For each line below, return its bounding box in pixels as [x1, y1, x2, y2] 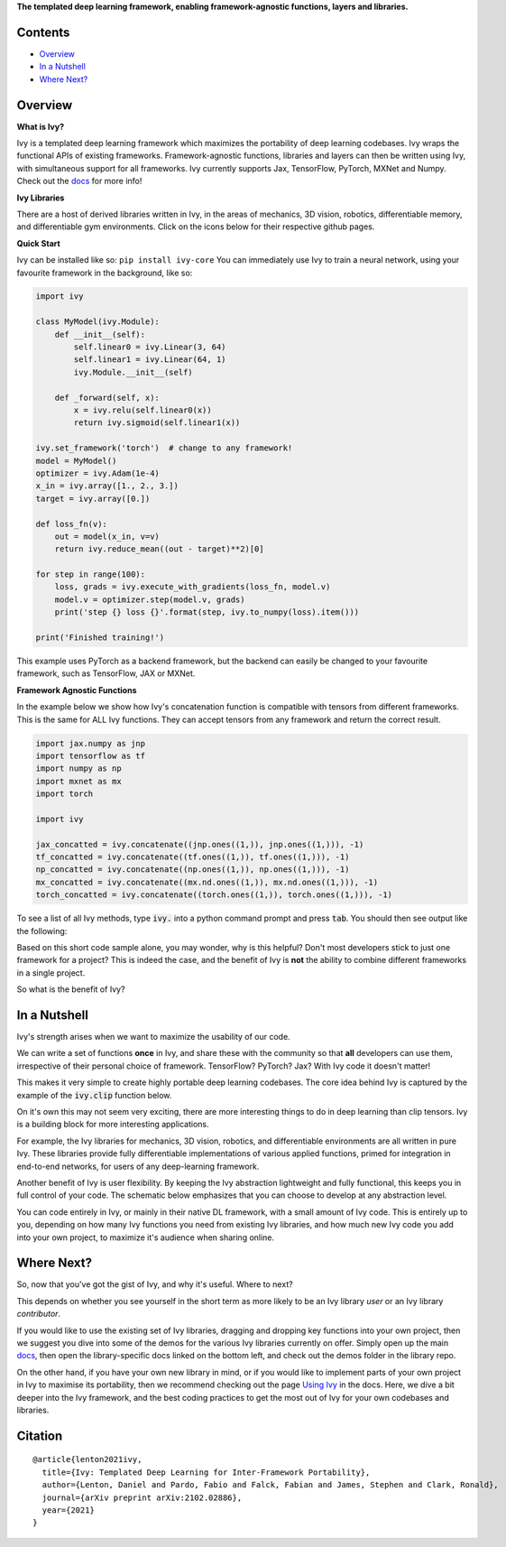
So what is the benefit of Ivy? [16, 984, 125, 995]
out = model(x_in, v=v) [54, 531, 160, 542]
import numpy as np [35, 764, 122, 773]
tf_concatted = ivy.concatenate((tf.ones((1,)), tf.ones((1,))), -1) [35, 852, 350, 862]
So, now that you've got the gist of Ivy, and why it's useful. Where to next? [16, 1279, 293, 1290]
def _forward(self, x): [54, 393, 160, 403]
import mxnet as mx [35, 776, 122, 786]
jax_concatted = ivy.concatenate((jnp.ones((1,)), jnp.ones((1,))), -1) [35, 839, 364, 849]
